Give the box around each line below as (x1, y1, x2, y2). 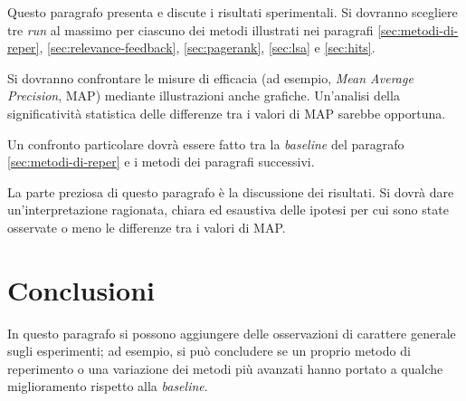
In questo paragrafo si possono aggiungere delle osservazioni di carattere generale (7, 323, 456, 342)
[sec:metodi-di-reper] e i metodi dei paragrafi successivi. (7, 152, 315, 171)
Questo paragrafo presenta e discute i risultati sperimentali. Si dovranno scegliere (7, 3, 458, 21)
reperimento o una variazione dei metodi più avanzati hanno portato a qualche (7, 358, 443, 377)
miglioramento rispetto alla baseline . (7, 377, 208, 396)
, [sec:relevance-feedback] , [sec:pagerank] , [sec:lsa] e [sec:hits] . (39, 38, 376, 57)
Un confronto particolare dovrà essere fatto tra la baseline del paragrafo (7, 134, 404, 153)
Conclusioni (7, 271, 155, 308)
